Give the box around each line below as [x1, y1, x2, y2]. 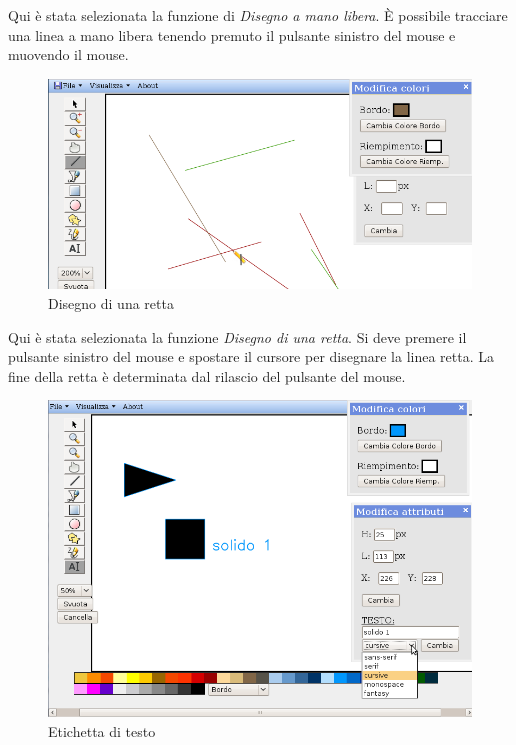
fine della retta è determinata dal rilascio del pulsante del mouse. [8, 365, 406, 386]
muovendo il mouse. [8, 44, 129, 65]
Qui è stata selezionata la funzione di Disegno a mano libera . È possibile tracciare [8, 5, 508, 25]
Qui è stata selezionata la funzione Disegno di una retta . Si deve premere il [8, 326, 467, 347]
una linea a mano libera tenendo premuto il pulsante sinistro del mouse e [8, 24, 456, 45]
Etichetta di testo [48, 720, 156, 741]
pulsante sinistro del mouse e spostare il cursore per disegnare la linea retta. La [8, 346, 494, 367]
